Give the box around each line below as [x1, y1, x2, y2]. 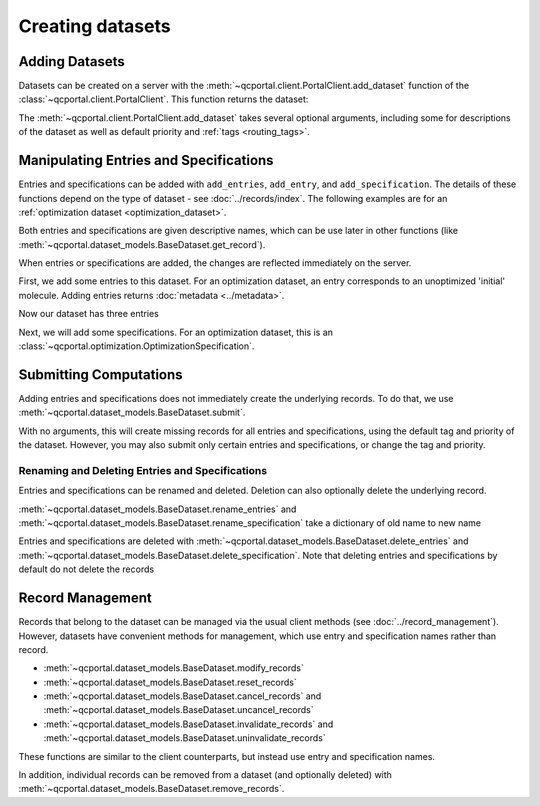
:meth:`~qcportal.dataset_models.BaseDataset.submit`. [18, 406, 246, 419]
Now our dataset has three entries [18, 308, 159, 320]
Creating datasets [18, 15, 171, 37]
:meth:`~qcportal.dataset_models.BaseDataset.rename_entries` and [18, 503, 297, 515]
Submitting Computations [18, 366, 184, 383]
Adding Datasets [18, 53, 125, 70]
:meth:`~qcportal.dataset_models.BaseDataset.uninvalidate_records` [43, 732, 326, 744]
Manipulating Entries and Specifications [18, 152, 274, 169]
